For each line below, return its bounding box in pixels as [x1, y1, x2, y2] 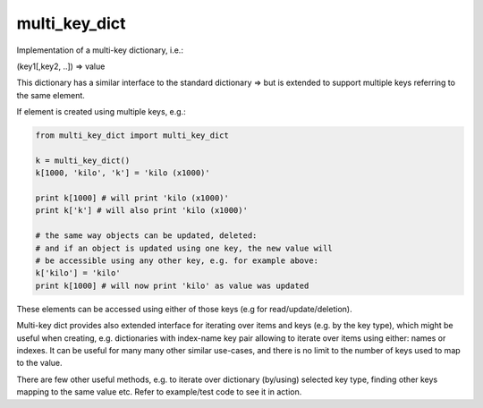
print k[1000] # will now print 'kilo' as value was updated [35, 280, 309, 291]
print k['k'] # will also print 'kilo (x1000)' [35, 206, 248, 216]
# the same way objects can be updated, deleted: [35, 231, 258, 241]
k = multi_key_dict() [35, 155, 131, 166]
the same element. [16, 89, 85, 100]
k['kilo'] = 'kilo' [35, 268, 121, 278]
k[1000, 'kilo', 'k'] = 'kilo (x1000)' [35, 168, 210, 178]
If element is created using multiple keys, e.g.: [16, 106, 187, 117]
